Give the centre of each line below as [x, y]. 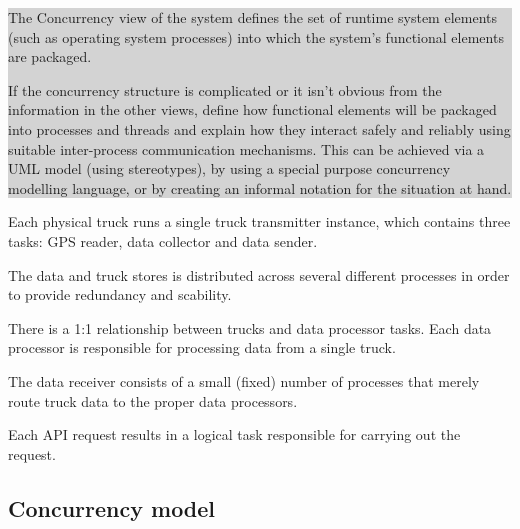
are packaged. [50, 56]
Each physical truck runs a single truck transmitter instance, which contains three [259, 221]
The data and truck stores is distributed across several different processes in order [259, 274]
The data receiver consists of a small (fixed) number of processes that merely [244, 380]
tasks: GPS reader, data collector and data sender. [163, 240]
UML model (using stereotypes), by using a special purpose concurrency [229, 168]
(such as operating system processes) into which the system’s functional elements [256, 36]
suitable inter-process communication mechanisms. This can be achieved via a [246, 148]
